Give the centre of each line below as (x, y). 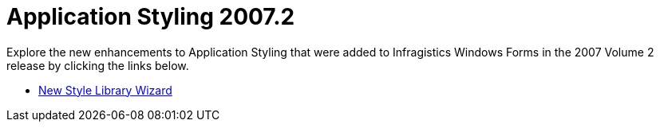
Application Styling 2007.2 (151, 17)
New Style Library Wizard (105, 90)
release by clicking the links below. (98, 65)
